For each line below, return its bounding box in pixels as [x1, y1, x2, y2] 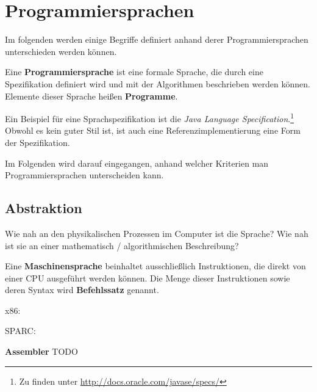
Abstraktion [5, 198, 82, 217]
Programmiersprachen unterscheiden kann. [5, 169, 164, 181]
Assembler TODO [5, 345, 78, 358]
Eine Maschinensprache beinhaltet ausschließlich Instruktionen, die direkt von [5, 260, 306, 272]
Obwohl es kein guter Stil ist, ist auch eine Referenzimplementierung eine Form [5, 124, 301, 137]
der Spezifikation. [5, 136, 70, 148]
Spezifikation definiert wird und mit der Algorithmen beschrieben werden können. [5, 77, 310, 90]
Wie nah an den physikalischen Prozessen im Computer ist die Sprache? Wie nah [5, 227, 308, 239]
